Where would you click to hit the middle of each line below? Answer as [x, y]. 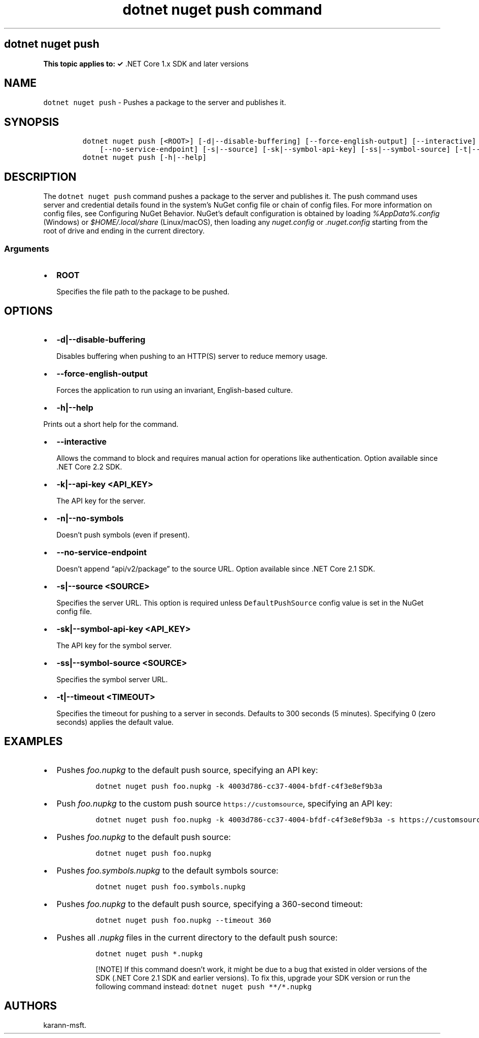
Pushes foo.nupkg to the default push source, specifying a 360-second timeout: [210, 904]
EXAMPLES [33, 742]
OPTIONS [28, 311]
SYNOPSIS [32, 122]
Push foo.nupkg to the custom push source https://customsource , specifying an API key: [225, 803]
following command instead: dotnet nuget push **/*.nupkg [204, 986]
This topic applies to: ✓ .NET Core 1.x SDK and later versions [146, 63]
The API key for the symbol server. [114, 645]
